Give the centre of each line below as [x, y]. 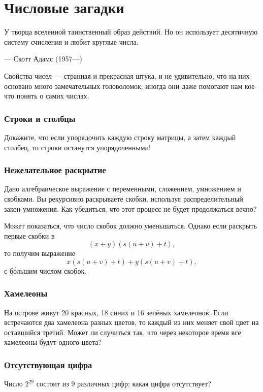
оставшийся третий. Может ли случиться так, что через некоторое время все [123, 332]
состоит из [53, 384]
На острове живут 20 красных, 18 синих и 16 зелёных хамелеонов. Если [116, 312]
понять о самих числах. [53, 96]
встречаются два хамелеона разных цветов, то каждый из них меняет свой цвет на [131, 322]
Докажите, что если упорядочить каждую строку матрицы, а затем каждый [120, 137]
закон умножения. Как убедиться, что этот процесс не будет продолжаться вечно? [130, 208]
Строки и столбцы [40, 118]
